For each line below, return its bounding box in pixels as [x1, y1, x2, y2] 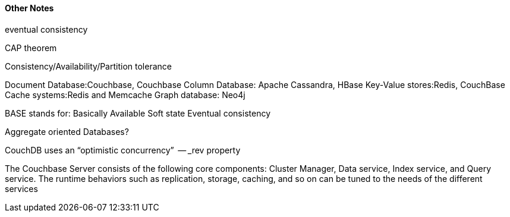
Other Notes [5, 3, 54, 13]
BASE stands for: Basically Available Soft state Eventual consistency [5, 108, 270, 118]
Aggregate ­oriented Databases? [5, 126, 129, 137]
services [5, 183, 38, 194]
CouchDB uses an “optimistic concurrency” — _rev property [5, 144, 241, 155]
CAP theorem [5, 42, 57, 53]
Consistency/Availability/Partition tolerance [5, 61, 172, 71]
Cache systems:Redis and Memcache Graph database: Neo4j [5, 89, 245, 100]
